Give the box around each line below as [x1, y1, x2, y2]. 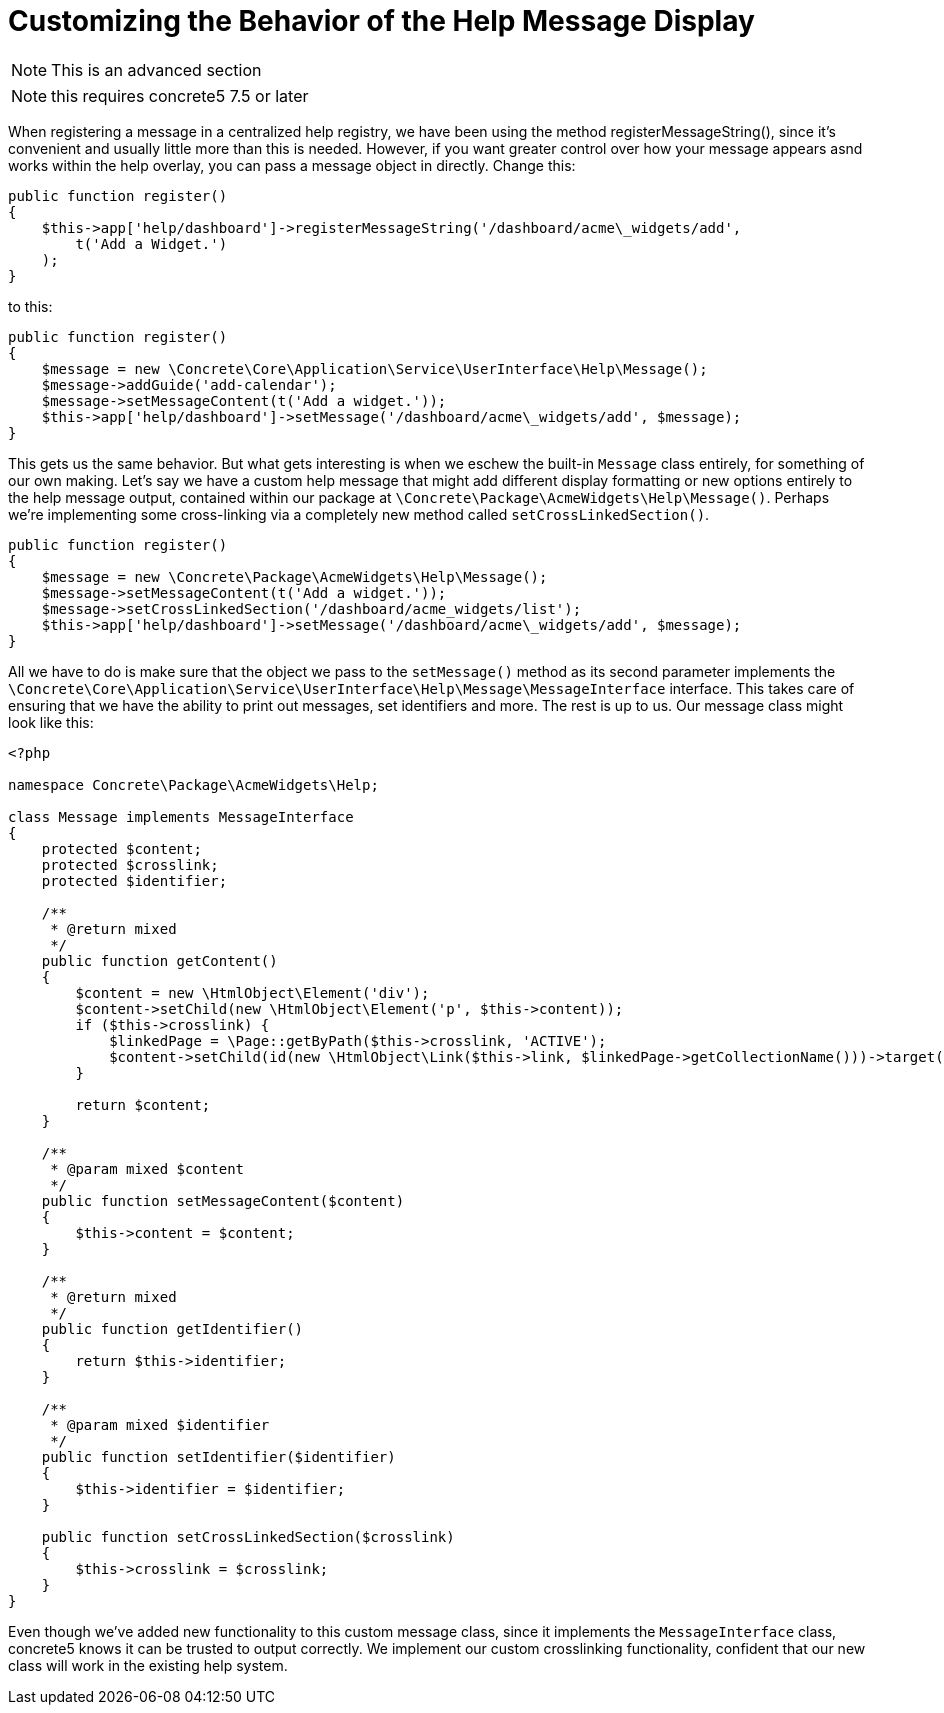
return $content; [75, 1096, 211, 1113]
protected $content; [41, 840, 202, 857]
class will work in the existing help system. [8, 1656, 288, 1674]
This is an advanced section [51, 59, 262, 80]
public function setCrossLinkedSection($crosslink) [41, 1528, 455, 1545]
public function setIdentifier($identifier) [41, 1448, 396, 1465]
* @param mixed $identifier [50, 1416, 270, 1433]
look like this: [8, 713, 94, 731]
